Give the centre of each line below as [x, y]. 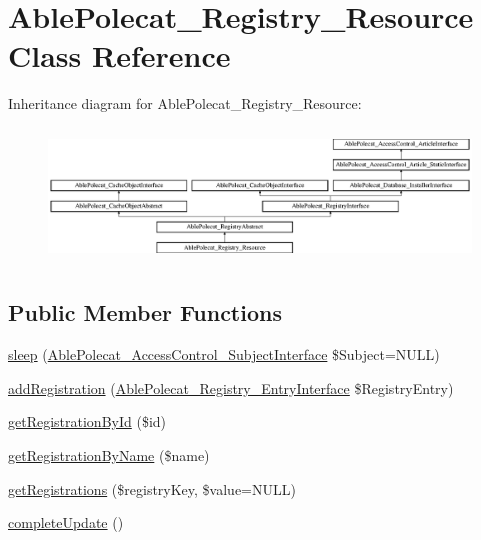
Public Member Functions [145, 312]
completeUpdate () [66, 522]
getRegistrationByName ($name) [109, 455]
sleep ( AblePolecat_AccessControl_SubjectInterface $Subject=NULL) [224, 354]
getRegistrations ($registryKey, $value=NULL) [152, 488]
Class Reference [119, 55]
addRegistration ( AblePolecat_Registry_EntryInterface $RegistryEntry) [231, 387]
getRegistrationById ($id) [87, 421]
